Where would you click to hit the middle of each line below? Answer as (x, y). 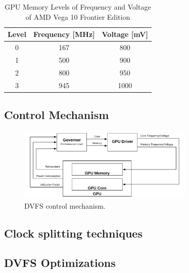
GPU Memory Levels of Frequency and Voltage (78, 7)
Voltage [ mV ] (125, 34)
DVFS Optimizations (60, 263)
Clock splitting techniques (73, 233)
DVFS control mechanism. (65, 205)
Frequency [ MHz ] (64, 34)
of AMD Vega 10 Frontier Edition (78, 16)
